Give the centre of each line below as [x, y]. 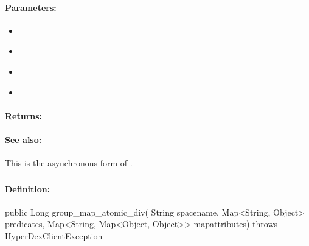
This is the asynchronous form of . [69, 163]
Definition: [28, 188]
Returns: [24, 115]
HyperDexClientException [54, 236]
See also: [23, 139]
